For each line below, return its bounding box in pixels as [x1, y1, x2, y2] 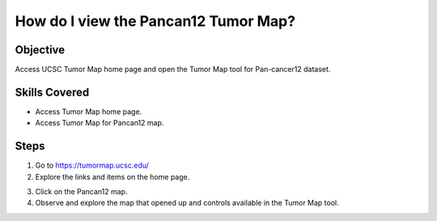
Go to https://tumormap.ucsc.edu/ [35, 160, 150, 170]
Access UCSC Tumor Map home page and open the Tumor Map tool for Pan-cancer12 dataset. [15, 65, 331, 74]
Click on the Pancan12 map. [35, 187, 128, 197]
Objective [15, 43, 66, 57]
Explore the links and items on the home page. [35, 172, 190, 181]
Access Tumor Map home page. [35, 106, 142, 117]
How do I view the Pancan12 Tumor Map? [15, 12, 295, 30]
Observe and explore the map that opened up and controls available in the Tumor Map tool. [35, 198, 339, 208]
